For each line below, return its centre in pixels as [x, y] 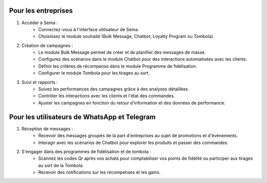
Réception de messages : [47, 129]
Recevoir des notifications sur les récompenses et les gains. [99, 172]
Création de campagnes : [47, 45]
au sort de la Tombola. [61, 165]
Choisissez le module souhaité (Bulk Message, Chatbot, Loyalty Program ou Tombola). [126, 37]
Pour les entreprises [41, 11]
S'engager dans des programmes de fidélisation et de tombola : [86, 151]
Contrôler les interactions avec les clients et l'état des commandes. [107, 96]
